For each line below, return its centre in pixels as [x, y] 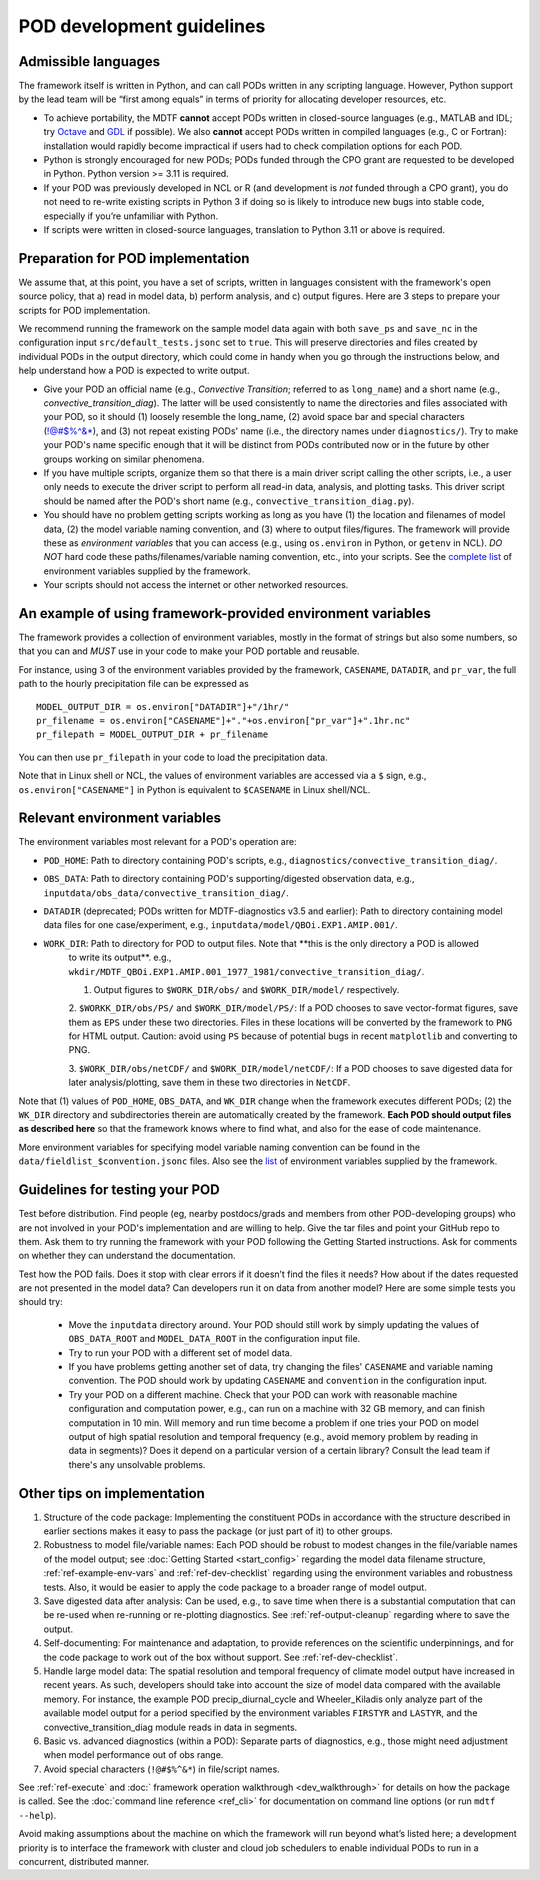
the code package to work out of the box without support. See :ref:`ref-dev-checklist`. [221, 1657]
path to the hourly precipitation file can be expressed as [133, 684]
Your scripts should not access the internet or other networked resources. [196, 585]
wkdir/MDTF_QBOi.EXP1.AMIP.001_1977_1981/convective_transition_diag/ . [246, 971]
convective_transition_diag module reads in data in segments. [170, 1727]
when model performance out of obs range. [133, 1755]
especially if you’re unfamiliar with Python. [131, 216]
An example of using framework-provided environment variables [225, 613]
